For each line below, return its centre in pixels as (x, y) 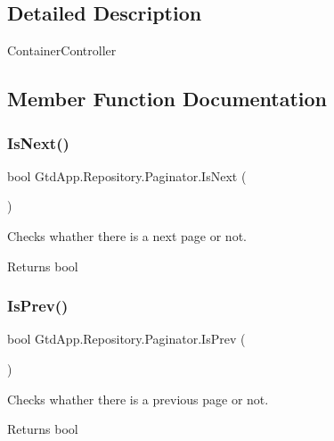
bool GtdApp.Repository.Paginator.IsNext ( (127, 175)
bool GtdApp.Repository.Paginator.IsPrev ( (126, 339)
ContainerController (62, 50)
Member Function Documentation (167, 99)
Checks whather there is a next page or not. (127, 235)
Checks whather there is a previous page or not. (138, 399)
